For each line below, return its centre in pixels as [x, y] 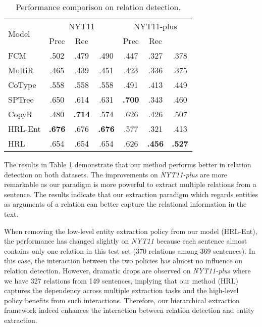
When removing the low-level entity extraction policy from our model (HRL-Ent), [131, 231]
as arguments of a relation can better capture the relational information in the [125, 204]
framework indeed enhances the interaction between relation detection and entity [129, 310]
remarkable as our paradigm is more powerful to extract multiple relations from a [130, 184]
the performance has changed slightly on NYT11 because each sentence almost [126, 241]
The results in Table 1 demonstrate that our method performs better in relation [128, 164]
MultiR [21, 70]
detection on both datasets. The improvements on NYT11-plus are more [116, 174]
